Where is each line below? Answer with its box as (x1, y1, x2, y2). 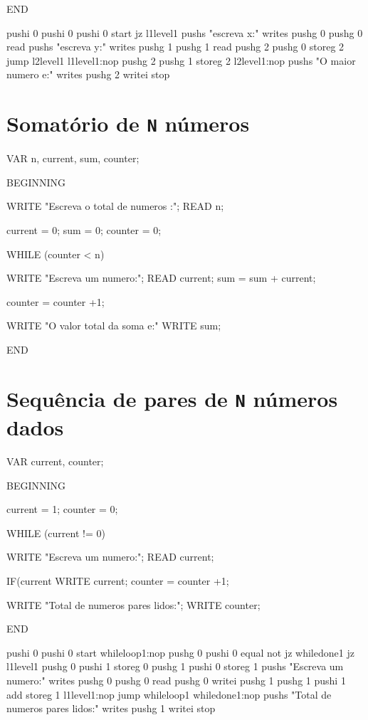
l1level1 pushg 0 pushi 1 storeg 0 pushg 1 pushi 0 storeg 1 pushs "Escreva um (6, 659, 344, 674)
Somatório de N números (6, 109, 250, 138)
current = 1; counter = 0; (6, 502, 118, 517)
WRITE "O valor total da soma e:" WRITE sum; (6, 318, 221, 333)
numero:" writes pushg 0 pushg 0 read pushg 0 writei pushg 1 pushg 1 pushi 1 (6, 672, 346, 687)
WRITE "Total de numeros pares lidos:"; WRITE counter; (6, 597, 261, 612)
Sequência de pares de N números (6, 383, 338, 413)
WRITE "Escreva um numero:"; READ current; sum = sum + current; (6, 270, 316, 285)
